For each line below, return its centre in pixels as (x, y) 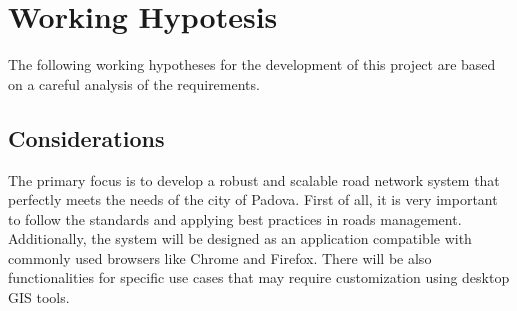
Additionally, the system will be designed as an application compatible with (240, 238)
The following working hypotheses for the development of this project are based (252, 64)
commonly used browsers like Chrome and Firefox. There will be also (220, 257)
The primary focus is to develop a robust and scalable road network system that (254, 179)
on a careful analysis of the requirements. (134, 83)
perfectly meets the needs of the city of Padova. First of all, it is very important (253, 199)
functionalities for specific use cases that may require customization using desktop (259, 277)
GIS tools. (39, 297)
